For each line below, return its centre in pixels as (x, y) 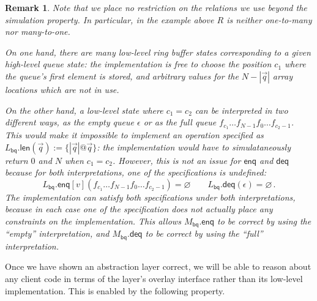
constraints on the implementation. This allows (93, 221)
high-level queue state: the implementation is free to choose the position (138, 64)
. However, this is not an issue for (177, 160)
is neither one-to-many (269, 19)
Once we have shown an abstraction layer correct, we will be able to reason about (158, 266)
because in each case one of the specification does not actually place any (139, 209)
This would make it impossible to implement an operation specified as (134, 135)
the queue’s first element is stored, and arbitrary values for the (122, 76)
